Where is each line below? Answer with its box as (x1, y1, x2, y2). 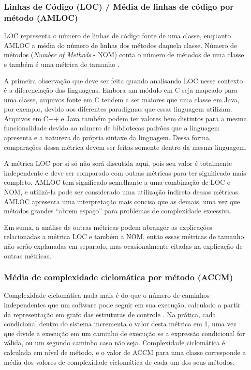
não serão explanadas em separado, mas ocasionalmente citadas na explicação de (4, 241, 243, 251)
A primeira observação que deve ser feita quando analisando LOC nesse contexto (4, 75, 243, 85)
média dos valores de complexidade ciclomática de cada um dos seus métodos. (4, 356, 235, 367)
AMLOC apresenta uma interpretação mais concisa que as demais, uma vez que (4, 196, 240, 206)
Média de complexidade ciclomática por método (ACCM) (4, 271, 233, 283)
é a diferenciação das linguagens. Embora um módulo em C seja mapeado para (4, 85, 237, 95)
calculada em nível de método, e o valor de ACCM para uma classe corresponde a (4, 347, 246, 357)
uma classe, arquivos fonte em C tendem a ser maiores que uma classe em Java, (4, 94, 239, 104)
